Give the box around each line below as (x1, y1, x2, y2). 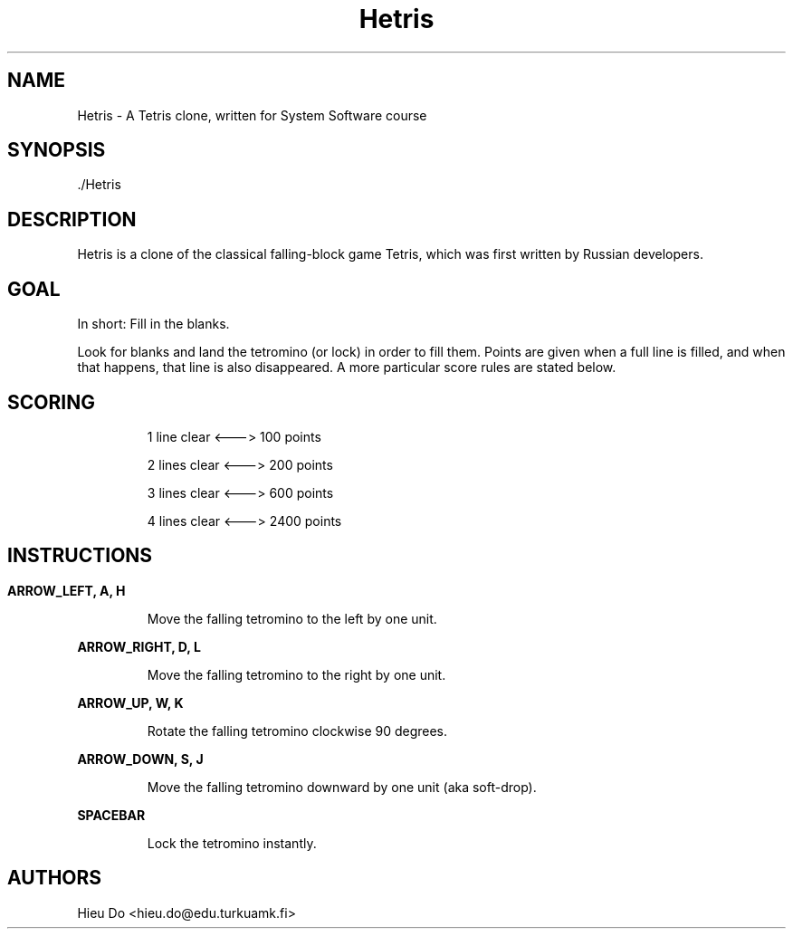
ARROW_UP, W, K (77, 694, 184, 711)
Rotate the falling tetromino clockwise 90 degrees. (147, 722, 448, 739)
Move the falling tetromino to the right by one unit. (147, 666, 446, 683)
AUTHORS (7, 866, 102, 890)
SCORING (7, 390, 95, 414)
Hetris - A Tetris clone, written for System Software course (77, 107, 427, 123)
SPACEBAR (77, 807, 146, 823)
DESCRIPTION (7, 207, 137, 231)
